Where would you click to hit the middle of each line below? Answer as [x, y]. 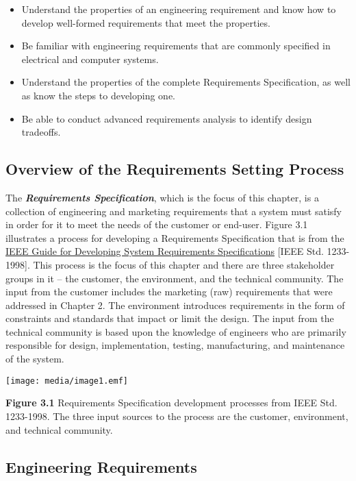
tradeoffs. [41, 132]
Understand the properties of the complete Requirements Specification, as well [186, 82]
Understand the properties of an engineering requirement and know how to [179, 9]
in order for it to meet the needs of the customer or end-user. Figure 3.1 [157, 224]
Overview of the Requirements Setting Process [175, 169]
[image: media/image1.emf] [67, 381]
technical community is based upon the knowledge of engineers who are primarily [176, 331]
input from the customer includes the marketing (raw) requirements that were [169, 292]
